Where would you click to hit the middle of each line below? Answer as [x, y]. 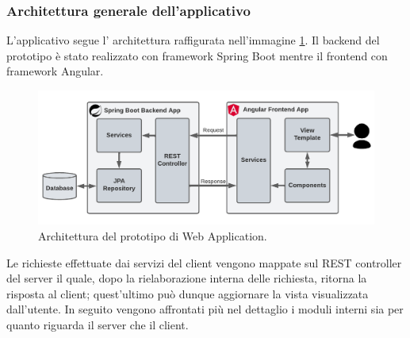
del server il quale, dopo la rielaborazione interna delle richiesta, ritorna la [187, 278]
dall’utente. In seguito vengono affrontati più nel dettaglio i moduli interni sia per [205, 309]
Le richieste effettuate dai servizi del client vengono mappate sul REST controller [204, 262]
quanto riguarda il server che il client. [98, 324]
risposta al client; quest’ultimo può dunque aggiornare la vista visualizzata [188, 293]
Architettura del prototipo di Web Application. [153, 235]
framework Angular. [55, 71]
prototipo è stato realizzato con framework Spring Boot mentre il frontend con [197, 55]
